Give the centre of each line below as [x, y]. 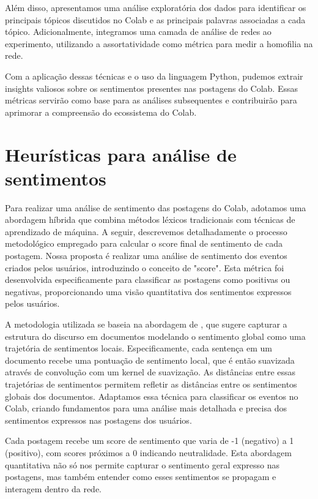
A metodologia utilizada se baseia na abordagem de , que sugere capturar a [146, 324]
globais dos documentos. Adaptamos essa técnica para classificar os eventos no [152, 396]
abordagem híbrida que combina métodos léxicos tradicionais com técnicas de [150, 219]
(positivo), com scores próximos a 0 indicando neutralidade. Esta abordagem [148, 452]
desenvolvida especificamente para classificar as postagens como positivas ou [148, 280]
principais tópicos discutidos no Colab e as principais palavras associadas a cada [155, 19]
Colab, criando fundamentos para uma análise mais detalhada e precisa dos [146, 408]
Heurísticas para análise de [121, 154]
